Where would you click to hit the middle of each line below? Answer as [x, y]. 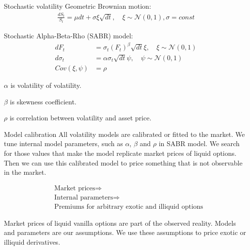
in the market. [25, 172]
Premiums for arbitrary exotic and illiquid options [129, 207]
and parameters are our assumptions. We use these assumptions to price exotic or [125, 232]
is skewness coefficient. [43, 101]
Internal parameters [84, 197]
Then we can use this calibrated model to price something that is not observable [123, 162]
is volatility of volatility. [46, 85]
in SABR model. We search [199, 143]
